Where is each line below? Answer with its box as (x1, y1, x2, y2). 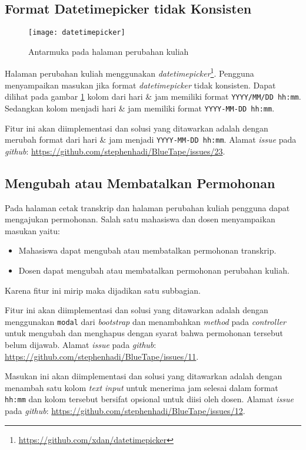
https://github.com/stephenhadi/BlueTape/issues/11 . (5, 350, 199, 362)
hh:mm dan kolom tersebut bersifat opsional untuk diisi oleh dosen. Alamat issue (5, 393, 294, 405)
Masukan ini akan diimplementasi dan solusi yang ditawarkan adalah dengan (5, 370, 282, 382)
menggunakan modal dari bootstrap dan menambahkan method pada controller (5, 315, 287, 327)
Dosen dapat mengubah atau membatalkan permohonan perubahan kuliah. (18, 264, 290, 277)
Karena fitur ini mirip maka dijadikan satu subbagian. (5, 284, 201, 296)
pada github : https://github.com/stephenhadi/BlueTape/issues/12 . (5, 405, 245, 417)
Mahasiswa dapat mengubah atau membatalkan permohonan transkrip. (18, 244, 277, 257)
